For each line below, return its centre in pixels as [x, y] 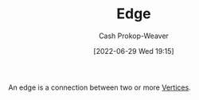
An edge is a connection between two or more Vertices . [99, 87]
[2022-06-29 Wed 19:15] [134, 51]
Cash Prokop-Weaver [134, 36]
